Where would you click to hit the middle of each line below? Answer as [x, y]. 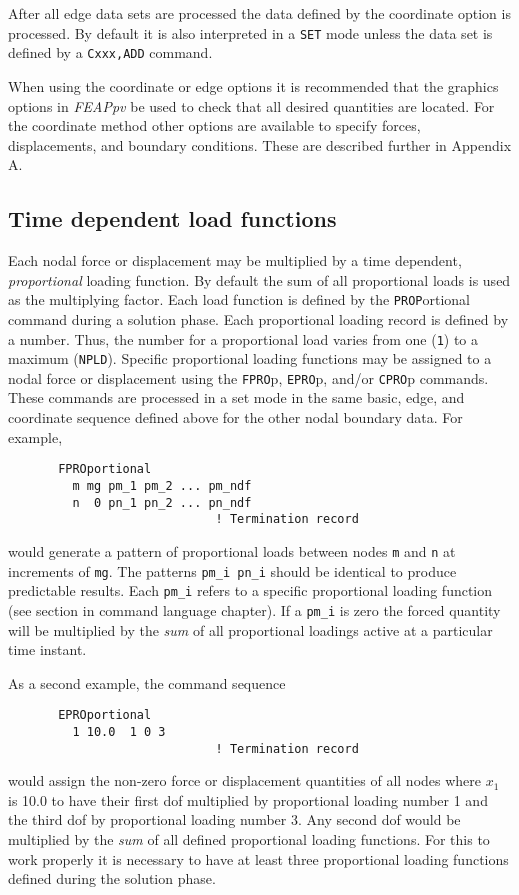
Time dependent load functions [172, 218]
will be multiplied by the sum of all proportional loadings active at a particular [250, 629]
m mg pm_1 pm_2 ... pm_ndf [162, 485]
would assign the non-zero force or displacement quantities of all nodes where [245, 780]
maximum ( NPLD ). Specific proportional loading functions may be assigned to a [250, 358]
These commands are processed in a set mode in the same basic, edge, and [236, 397]
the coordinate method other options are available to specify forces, [214, 125]
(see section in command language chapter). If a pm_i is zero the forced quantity [254, 609]
